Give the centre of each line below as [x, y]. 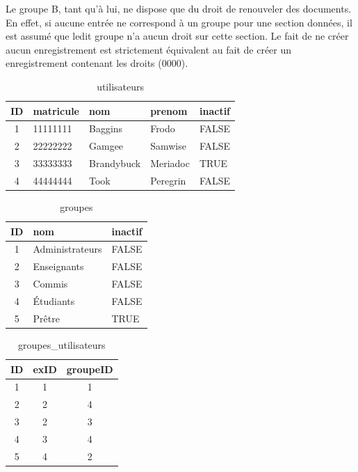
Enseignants [58, 266]
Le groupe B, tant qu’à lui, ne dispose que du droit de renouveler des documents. [179, 8]
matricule [56, 110]
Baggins [106, 128]
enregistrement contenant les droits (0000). [97, 63]
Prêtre [46, 318]
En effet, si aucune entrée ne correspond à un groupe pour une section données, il [179, 22]
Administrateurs [67, 249]
